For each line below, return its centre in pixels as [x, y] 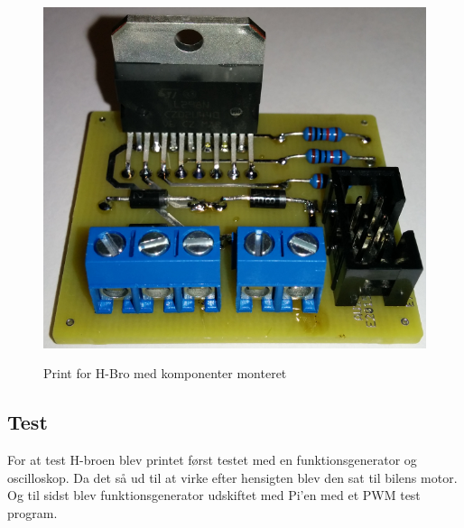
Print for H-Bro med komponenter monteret [165, 373]
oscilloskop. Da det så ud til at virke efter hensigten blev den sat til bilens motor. [232, 477]
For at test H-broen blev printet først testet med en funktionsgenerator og [212, 460]
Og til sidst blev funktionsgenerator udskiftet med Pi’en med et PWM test [214, 495]
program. [32, 512]
